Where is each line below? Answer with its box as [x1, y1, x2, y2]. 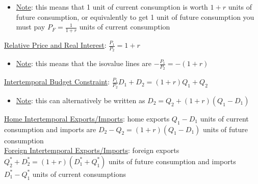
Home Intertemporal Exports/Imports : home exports [4, 113, 170, 124]
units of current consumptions [32, 168, 126, 179]
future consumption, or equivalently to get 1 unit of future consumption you [16, 11, 254, 22]
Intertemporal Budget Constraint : [4, 76, 110, 87]
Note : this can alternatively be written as [16, 95, 145, 105]
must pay [16, 21, 45, 32]
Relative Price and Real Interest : [4, 40, 107, 50]
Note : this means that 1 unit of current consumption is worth [16, 2, 208, 12]
